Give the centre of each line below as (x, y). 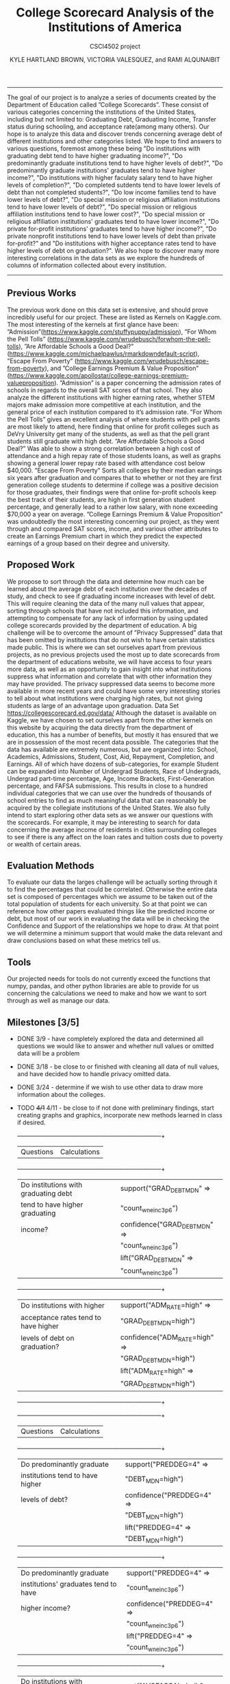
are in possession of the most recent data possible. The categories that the (113, 742)
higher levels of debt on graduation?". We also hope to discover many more (113, 250)
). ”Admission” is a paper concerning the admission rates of (138, 383)
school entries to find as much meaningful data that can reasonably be (107, 800)
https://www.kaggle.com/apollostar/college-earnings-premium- (99, 375)
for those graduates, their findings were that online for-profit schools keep (112, 492)
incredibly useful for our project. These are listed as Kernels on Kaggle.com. (115, 317)
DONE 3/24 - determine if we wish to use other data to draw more (110, 1087)
